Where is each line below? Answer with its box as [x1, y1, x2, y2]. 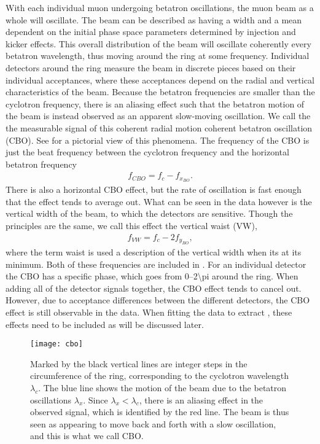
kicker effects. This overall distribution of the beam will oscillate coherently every [6, 37, 311, 50]
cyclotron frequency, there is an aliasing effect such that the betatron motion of [6, 97, 305, 110]
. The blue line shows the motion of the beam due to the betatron [38, 381, 287, 394]
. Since [83, 393, 108, 406]
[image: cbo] [30, 340, 83, 349]
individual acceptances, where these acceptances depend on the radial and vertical [6, 73, 314, 86]
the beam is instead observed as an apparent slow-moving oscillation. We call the [6, 109, 311, 122]
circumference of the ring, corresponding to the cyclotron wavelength [30, 369, 289, 382]
